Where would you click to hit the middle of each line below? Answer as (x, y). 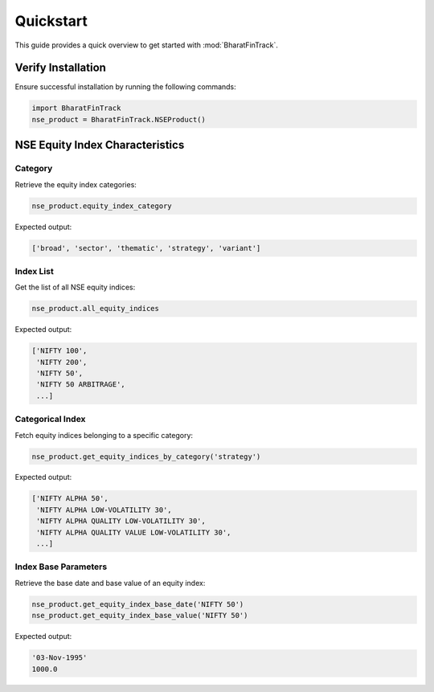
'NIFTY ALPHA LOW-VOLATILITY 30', (104, 510)
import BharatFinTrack (76, 108)
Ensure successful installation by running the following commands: (125, 87)
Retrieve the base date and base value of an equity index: (110, 583)
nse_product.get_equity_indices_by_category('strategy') (146, 457)
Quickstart (51, 21)
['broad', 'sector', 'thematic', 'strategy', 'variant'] (146, 248)
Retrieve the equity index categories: (76, 184)
